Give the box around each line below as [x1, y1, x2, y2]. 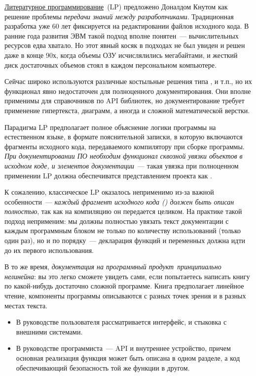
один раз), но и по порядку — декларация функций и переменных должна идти [4, 235, 246, 246]
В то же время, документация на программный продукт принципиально [4, 261, 221, 272]
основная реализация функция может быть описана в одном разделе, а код [16, 353, 240, 363]
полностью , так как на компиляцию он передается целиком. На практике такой [4, 206, 242, 216]
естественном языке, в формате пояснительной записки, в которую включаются [4, 131, 243, 142]
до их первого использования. [4, 245, 94, 255]
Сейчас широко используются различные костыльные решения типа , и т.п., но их [4, 76, 252, 86]
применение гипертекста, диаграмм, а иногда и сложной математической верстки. [4, 105, 250, 115]
